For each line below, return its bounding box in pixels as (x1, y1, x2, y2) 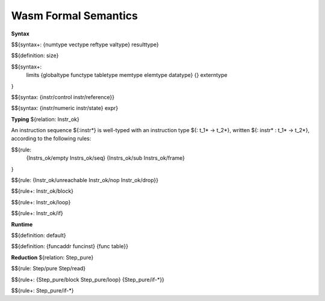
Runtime (11, 220, 33, 228)
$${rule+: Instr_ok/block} (11, 187, 74, 195)
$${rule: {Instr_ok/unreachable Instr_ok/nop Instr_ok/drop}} (11, 177, 159, 184)
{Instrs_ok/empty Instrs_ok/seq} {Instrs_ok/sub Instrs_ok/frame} (26, 154, 185, 162)
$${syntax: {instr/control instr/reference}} (11, 93, 115, 100)
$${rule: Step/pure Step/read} (11, 265, 86, 272)
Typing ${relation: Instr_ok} (11, 115, 79, 123)
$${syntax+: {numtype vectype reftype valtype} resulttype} (11, 41, 159, 48)
